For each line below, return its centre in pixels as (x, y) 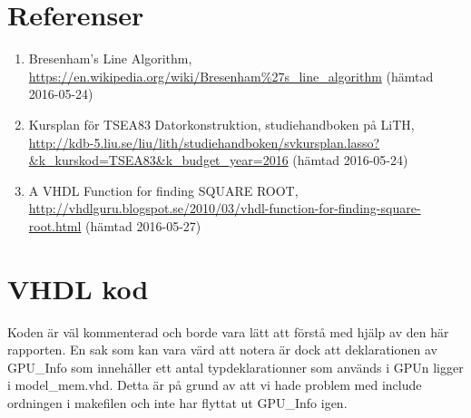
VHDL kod (78, 288)
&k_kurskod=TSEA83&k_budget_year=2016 (158, 160)
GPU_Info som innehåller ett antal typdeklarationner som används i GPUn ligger (235, 367)
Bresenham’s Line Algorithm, (110, 58)
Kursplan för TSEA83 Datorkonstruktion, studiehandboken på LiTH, (221, 124)
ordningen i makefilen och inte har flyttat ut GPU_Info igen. (177, 402)
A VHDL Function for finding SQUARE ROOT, (163, 190)
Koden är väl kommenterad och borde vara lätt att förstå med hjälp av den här (228, 331)
